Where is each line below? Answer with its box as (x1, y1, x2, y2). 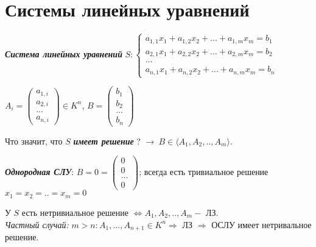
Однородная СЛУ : (5, 165, 74, 177)
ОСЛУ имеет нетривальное (211, 218, 312, 231)
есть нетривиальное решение (21, 206, 129, 218)
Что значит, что (5, 134, 63, 147)
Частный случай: (5, 218, 69, 231)
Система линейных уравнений (5, 48, 122, 60)
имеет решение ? (73, 134, 141, 147)
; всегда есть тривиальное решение (139, 165, 269, 177)
